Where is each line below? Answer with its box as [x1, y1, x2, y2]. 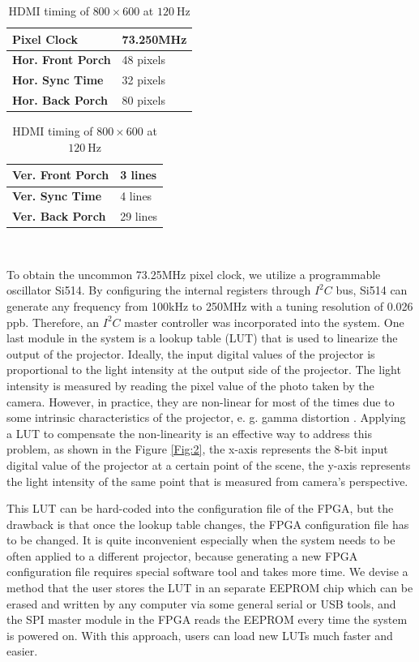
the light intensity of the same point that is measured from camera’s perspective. [6, 472, 408, 489]
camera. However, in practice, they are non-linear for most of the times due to [6, 393, 395, 410]
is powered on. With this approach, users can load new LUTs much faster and [6, 626, 393, 643]
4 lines [120, 187, 152, 204]
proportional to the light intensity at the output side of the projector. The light [6, 361, 401, 378]
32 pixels [122, 71, 165, 88]
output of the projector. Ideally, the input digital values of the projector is [6, 345, 375, 362]
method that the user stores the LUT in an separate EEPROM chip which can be [6, 579, 413, 596]
